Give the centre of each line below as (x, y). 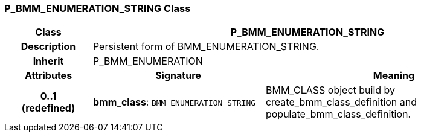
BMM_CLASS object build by (330, 90)
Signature (178, 76)
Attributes (48, 76)
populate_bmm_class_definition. (338, 114)
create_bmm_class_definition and (341, 102)
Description (48, 47)
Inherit (48, 61)
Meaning (394, 76)
